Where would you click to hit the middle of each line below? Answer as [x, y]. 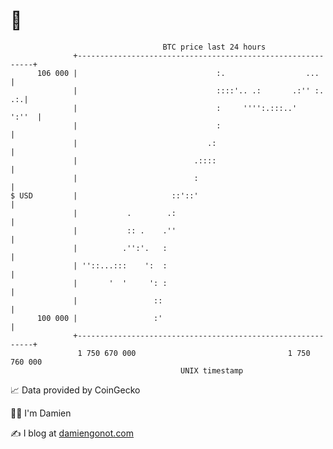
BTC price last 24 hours [214, 47]
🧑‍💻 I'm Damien [41, 413]
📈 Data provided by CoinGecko [75, 390]
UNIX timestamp [212, 370]
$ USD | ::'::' [104, 195]
